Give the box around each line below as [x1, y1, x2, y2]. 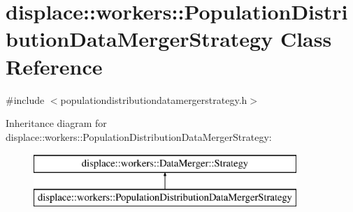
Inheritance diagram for [6, 116, 107, 130]
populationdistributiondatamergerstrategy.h [60, 92, 247, 107]
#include [6, 92, 45, 107]
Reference [6, 52, 103, 80]
